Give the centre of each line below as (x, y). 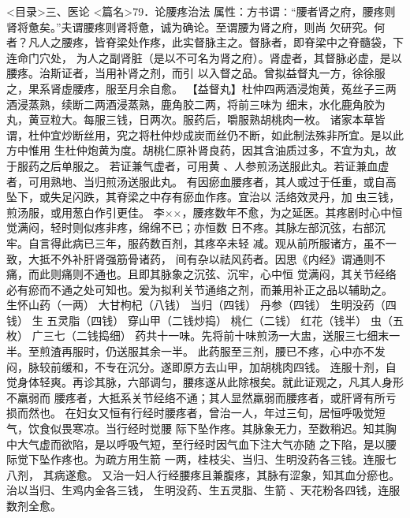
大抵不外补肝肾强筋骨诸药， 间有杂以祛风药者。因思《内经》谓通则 (201, 258)
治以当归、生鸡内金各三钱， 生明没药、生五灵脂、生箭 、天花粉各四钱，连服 (203, 490)
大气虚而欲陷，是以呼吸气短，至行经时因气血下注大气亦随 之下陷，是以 (201, 443)
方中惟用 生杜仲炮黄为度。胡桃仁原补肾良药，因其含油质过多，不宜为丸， (196, 150)
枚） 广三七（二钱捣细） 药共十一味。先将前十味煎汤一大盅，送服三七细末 (198, 335)
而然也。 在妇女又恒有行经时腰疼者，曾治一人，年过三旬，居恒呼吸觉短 (201, 413)
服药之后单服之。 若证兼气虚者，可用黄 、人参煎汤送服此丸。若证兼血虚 (203, 165)
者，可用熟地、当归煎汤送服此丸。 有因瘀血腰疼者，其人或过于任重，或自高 (201, 181)
